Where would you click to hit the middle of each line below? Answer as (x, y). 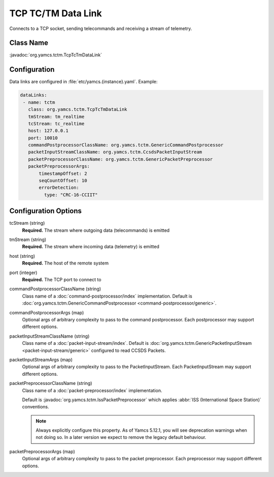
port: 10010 (43, 138)
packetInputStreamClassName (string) (49, 336)
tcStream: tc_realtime (56, 124)
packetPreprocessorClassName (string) (51, 383)
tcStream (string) (27, 223)
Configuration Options (46, 211)
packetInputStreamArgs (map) (41, 360)
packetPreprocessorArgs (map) (42, 451)
